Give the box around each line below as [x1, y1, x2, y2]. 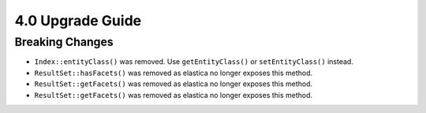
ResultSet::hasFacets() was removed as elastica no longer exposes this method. [34, 68, 313, 77]
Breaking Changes [14, 35, 114, 49]
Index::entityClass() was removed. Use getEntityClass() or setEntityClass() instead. [34, 57, 354, 66]
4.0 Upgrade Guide [14, 12, 142, 29]
